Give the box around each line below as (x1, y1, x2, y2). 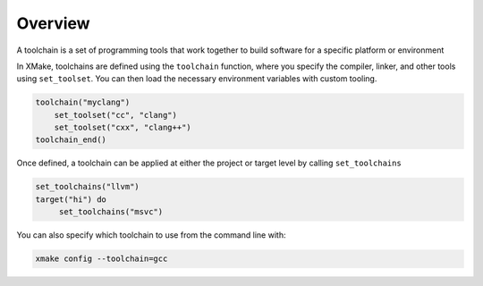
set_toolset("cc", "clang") (54, 110, 178, 120)
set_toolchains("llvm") (35, 181, 140, 192)
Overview (16, 13, 90, 33)
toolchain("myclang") (35, 97, 131, 107)
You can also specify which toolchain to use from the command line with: (16, 230, 286, 240)
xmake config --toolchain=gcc (35, 254, 168, 264)
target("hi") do (35, 194, 107, 205)
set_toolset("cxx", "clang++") (54, 122, 191, 133)
